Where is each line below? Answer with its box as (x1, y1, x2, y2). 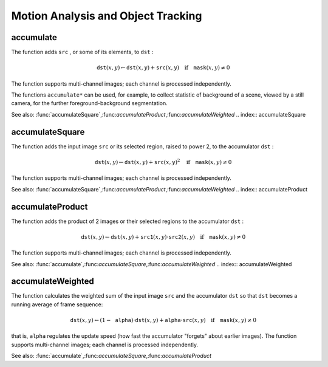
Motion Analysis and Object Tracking (11, 9, 202, 22)
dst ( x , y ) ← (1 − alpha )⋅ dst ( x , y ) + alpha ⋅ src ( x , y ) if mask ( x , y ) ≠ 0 (70, 317, 257, 324)
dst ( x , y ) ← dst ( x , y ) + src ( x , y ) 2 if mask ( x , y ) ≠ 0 (94, 158, 232, 165)
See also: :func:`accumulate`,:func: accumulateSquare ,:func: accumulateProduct (11, 352, 212, 360)
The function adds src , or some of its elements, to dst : (11, 49, 154, 56)
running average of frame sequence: (11, 301, 103, 308)
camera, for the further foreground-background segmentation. (11, 100, 168, 107)
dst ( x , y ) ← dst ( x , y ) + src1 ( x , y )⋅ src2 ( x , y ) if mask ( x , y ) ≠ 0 (81, 233, 246, 240)
